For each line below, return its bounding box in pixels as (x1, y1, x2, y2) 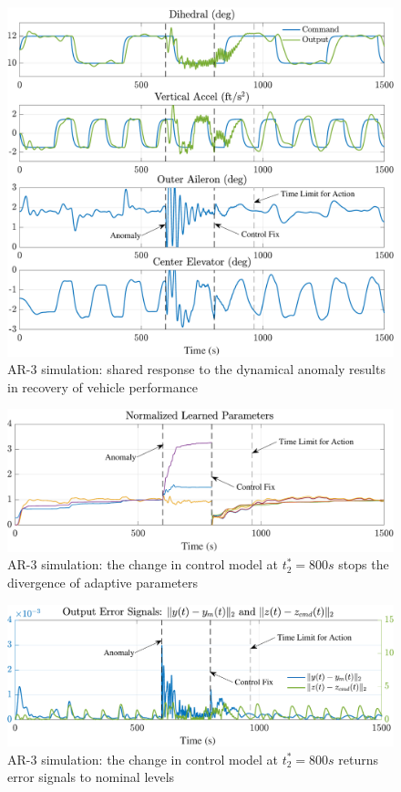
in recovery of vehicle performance (7, 377, 198, 396)
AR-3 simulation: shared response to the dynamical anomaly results (7, 360, 386, 379)
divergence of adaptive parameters (7, 573, 199, 592)
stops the (338, 555, 389, 574)
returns (338, 749, 379, 768)
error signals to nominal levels (7, 767, 175, 787)
